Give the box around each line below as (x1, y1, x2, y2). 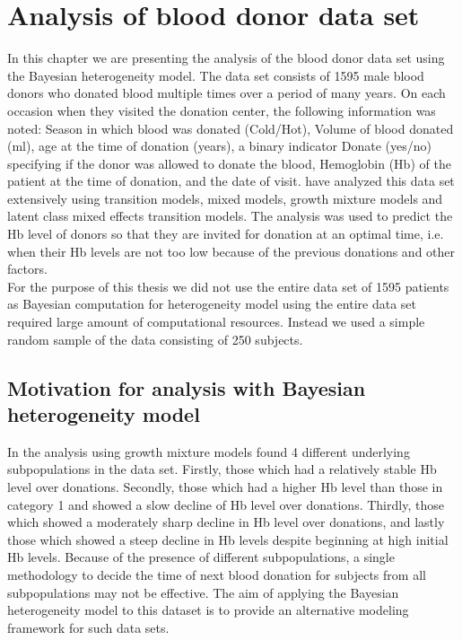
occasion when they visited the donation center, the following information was (7, 101, 436, 119)
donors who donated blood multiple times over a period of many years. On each (7, 83, 446, 102)
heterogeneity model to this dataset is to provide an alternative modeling (7, 601, 409, 619)
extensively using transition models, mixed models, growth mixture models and (7, 188, 443, 207)
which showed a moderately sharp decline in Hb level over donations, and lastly (7, 513, 445, 531)
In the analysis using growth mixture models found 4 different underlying (7, 442, 410, 460)
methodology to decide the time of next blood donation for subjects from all (7, 565, 426, 583)
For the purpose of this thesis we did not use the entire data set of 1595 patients (7, 276, 449, 295)
